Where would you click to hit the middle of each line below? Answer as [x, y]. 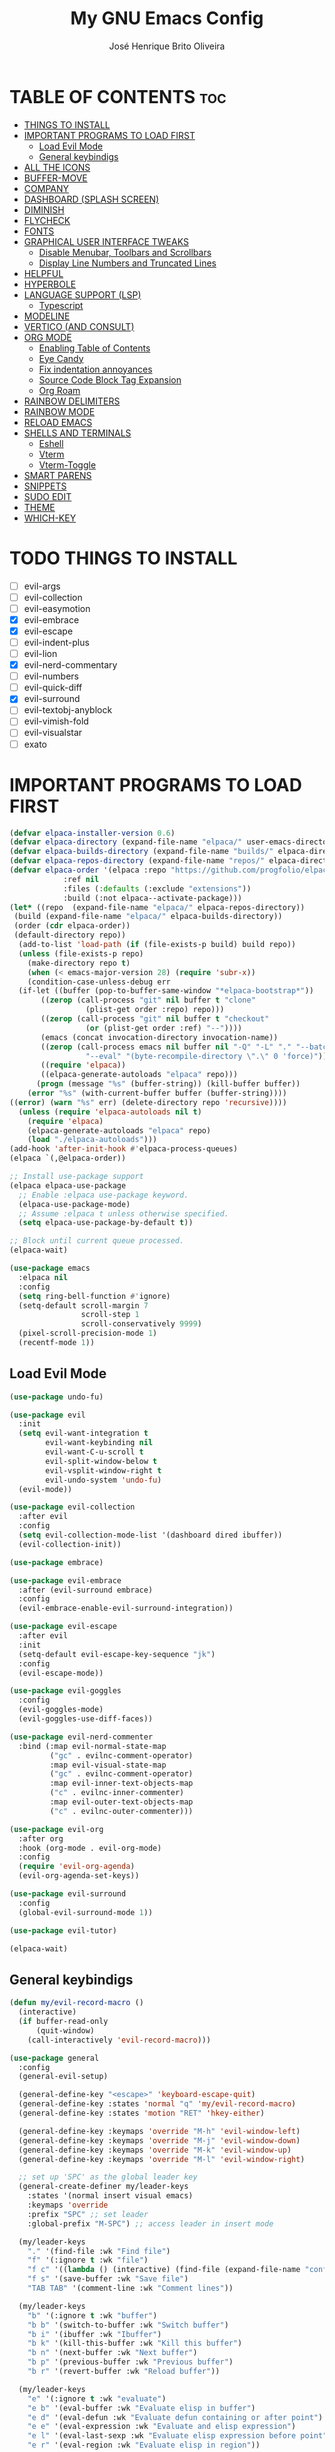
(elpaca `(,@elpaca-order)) [68, 1158]
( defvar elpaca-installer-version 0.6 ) [92, 833]
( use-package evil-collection [72, 1507]
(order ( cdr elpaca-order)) [72, 926]
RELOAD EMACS [58, 422]
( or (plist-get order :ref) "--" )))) [164, 1028]
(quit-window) [65, 2030]
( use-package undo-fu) [56, 1397]
